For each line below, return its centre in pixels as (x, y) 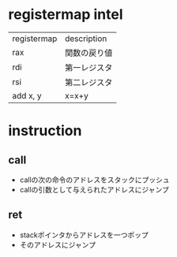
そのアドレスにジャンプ (58, 244)
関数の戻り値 (88, 53)
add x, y (27, 95)
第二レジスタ (88, 82)
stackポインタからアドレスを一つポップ (84, 235)
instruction (45, 131)
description (86, 39)
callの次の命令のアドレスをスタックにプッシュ (94, 180)
